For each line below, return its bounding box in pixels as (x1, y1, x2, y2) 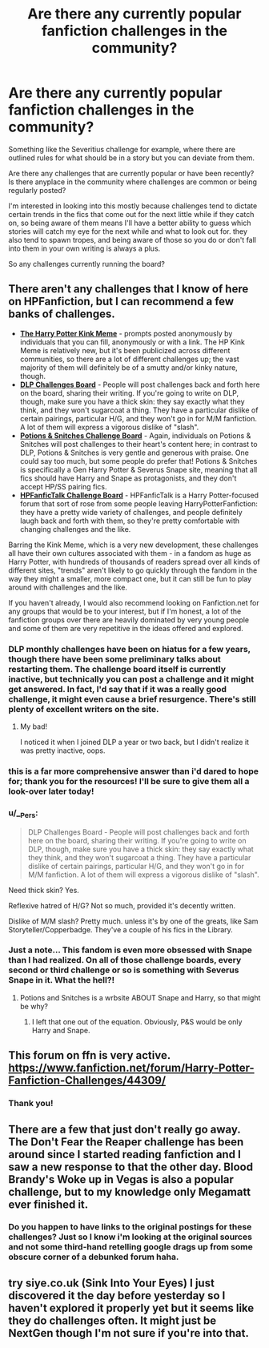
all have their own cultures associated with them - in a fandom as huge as (8, 548, 251, 557)
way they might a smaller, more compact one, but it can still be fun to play (8, 573, 252, 583)
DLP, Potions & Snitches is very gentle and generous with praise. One (19, 448, 250, 457)
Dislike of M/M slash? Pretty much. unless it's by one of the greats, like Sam (8, 916, 259, 926)
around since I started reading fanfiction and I (8, 1147, 242, 1161)
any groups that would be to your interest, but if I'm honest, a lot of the (8, 606, 242, 616)
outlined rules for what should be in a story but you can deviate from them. (8, 153, 255, 163)
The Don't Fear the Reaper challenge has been (8, 1135, 244, 1149)
